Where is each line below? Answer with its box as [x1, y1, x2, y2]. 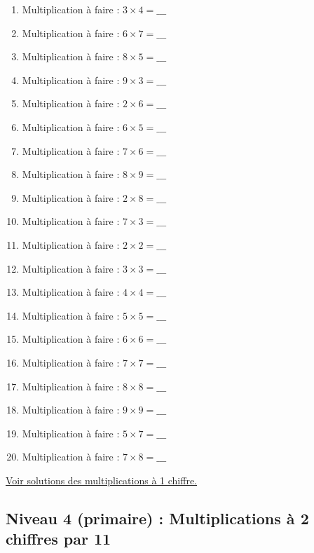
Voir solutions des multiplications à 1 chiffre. [6, 472, 197, 487]
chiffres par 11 [6, 528, 111, 549]
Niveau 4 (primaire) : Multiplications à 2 [6, 507, 309, 528]
